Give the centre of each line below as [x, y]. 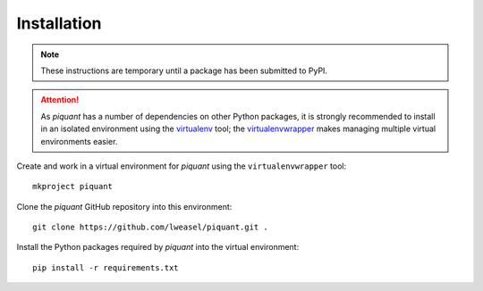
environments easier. [79, 141]
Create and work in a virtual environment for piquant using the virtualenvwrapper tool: [182, 166]
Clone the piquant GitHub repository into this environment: [124, 206]
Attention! [60, 100]
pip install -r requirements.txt [106, 267]
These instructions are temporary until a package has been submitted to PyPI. [184, 71]
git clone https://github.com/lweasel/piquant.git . [150, 227]
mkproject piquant [73, 187]
